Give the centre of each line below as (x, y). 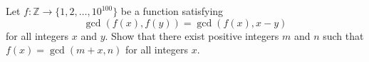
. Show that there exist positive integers (192, 35)
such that (343, 35)
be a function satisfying (172, 11)
